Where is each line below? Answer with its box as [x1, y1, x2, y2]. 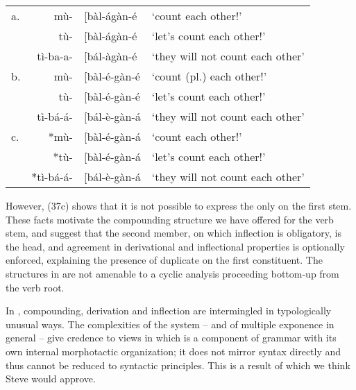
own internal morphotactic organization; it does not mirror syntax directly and [6, 344, 341, 358]
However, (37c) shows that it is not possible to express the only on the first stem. [6, 198, 352, 212]
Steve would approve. [6, 371, 96, 386]
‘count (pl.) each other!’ [151, 68, 267, 84]
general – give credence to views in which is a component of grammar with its [6, 330, 337, 345]
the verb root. [6, 280, 65, 294]
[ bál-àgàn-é [83, 48, 137, 64]
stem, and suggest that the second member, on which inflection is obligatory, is [6, 226, 341, 240]
